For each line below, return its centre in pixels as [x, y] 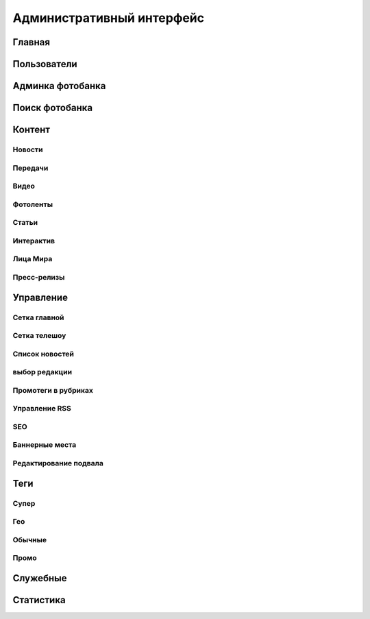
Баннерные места [45, 445]
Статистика [39, 600]
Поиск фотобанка [52, 108]
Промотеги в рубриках [53, 390]
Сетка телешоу [39, 336]
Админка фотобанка [59, 86]
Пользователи [45, 64]
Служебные [40, 578]
